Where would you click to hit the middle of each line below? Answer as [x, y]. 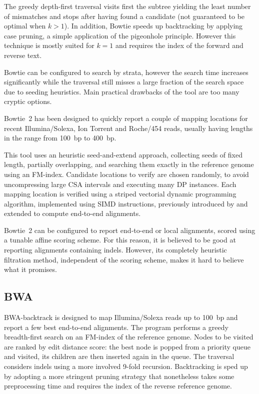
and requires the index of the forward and [179, 45]
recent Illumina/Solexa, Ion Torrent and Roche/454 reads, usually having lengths [128, 128]
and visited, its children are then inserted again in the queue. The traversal [119, 356]
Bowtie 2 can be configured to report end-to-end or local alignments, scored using [130, 230]
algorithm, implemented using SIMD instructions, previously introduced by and [126, 203]
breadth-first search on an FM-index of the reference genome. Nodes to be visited [129, 337]
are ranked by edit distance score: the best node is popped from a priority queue [127, 346]
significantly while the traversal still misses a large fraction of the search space [124, 82]
